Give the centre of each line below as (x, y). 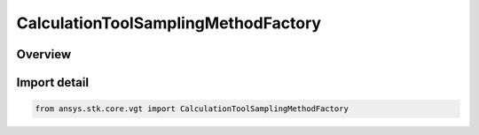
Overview (44, 54)
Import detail (52, 82)
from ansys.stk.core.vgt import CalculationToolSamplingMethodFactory (192, 109)
